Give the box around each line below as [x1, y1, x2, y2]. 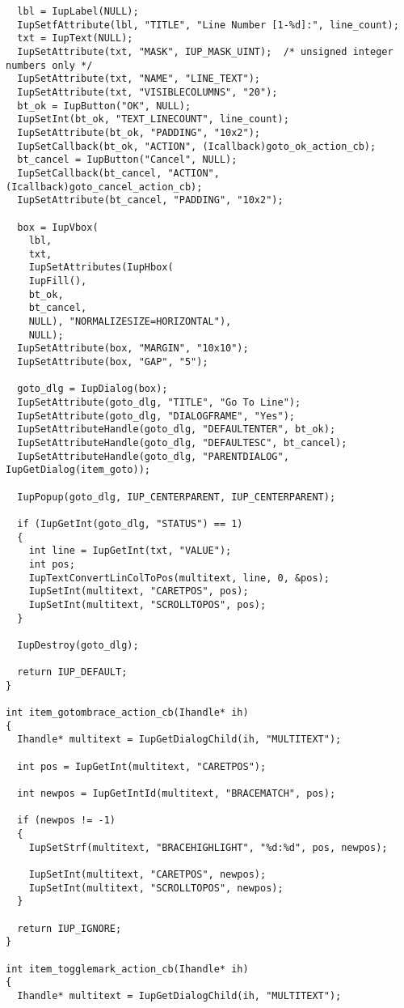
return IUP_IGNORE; [17, 922, 122, 934]
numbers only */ [6, 59, 93, 71]
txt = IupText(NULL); [17, 32, 133, 45]
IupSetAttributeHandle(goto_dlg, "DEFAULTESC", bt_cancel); [17, 437, 347, 449]
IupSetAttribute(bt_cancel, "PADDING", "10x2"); [17, 194, 284, 206]
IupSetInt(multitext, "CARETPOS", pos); [28, 585, 249, 598]
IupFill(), [28, 275, 87, 287]
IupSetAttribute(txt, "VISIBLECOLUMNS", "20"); [17, 86, 278, 98]
